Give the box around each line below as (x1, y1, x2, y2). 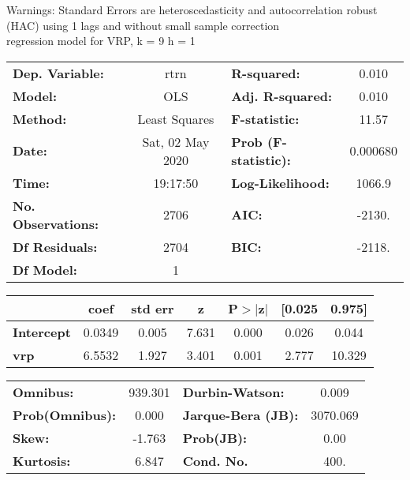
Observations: (13, 214, 99, 233)
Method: (13, 109, 67, 128)
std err (131, 298, 174, 317)
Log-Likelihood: (231, 173, 330, 192)
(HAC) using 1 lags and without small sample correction (6, 17, 280, 33)
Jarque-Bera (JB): (182, 405, 299, 424)
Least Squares (137, 109, 214, 128)
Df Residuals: (13, 237, 98, 256)
